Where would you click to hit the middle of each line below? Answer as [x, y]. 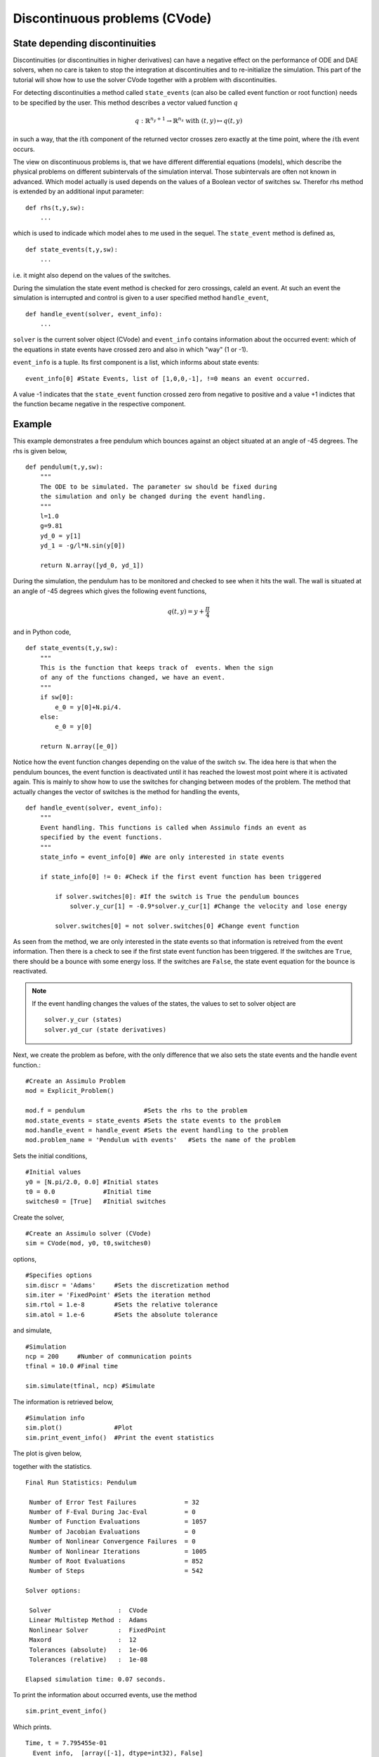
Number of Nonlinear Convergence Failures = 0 [112, 1542]
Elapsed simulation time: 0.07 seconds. [96, 1679]
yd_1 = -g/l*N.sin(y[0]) [82, 546]
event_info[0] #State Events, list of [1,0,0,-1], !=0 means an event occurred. [168, 378]
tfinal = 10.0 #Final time [72, 1366]
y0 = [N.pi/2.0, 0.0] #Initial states [92, 1182]
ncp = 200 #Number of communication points [109, 1356]
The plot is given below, [47, 1453]
